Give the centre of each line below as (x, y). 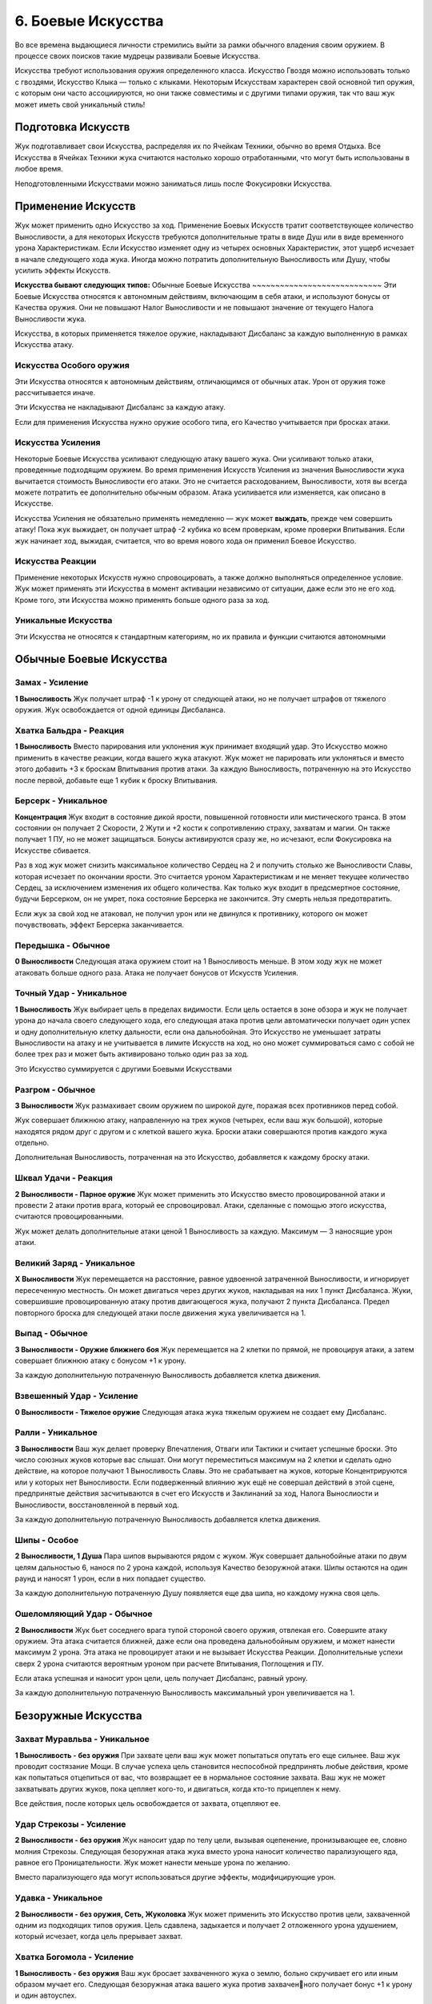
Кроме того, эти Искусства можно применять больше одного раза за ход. (142, 600)
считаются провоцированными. (69, 1216)
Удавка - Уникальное (59, 1898)
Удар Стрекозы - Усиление (70, 1824)
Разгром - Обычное (55, 1089)
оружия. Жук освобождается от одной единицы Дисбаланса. (120, 710)
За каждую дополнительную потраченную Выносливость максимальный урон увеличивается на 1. (185, 1693)
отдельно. (32, 1143)
